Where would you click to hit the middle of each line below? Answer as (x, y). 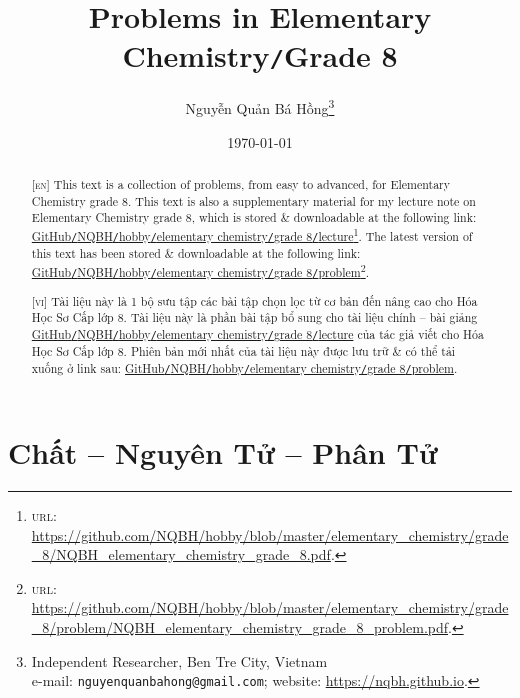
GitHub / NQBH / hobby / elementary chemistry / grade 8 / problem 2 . (200, 270)
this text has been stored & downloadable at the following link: (196, 253)
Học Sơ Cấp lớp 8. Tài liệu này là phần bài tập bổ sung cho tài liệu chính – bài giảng (254, 317)
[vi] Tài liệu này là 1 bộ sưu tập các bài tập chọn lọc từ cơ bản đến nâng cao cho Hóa (254, 300)
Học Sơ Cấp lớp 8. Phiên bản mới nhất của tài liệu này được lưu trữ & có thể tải (243, 351)
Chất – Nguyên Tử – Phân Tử (223, 452)
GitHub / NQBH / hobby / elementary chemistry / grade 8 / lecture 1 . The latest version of (252, 235)
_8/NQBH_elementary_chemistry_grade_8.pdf (181, 554)
